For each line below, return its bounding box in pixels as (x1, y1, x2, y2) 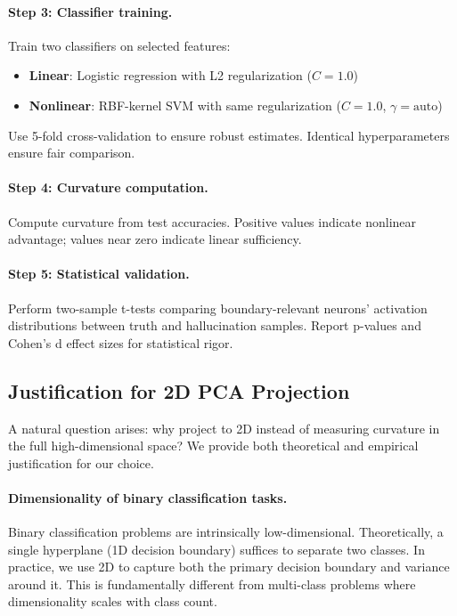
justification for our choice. (8, 453, 154, 472)
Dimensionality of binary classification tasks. (8, 488, 288, 507)
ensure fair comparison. (8, 143, 135, 162)
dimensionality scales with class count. (8, 592, 217, 611)
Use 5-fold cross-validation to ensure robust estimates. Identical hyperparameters (8, 126, 450, 144)
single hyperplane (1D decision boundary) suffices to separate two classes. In (8, 539, 425, 558)
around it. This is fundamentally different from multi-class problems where (8, 574, 416, 593)
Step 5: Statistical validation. (8, 264, 190, 283)
